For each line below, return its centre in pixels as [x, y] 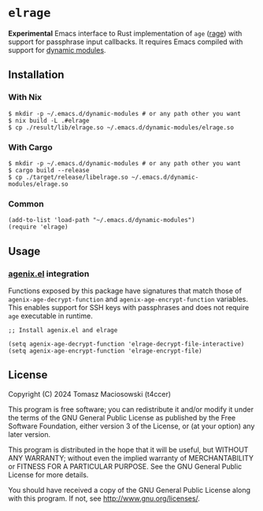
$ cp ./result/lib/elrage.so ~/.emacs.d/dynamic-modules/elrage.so [121, 128]
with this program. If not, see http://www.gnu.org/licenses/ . [104, 498]
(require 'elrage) [38, 227]
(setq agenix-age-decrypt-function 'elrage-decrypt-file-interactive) [126, 344]
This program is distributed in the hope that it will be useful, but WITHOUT [128, 450]
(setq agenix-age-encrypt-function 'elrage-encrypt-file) [105, 351]
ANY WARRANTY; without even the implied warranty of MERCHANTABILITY [131, 457]
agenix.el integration [49, 273]
